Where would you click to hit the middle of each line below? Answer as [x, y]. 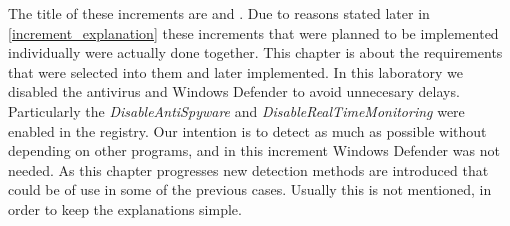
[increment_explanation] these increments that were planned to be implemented [253, 32]
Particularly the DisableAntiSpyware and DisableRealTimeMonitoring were [236, 110]
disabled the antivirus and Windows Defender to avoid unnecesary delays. [234, 91]
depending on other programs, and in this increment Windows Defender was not [254, 150]
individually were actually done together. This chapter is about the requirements [255, 52]
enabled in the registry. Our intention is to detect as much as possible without [247, 130]
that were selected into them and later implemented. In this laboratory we [235, 71]
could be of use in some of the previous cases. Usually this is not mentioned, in [250, 189]
